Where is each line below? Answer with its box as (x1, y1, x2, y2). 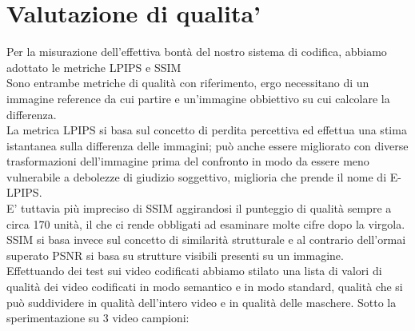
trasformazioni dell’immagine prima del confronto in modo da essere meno (6, 153, 369, 169)
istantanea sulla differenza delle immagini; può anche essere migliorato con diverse (6, 137, 409, 154)
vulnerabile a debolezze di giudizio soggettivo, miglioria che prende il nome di (6, 168, 387, 185)
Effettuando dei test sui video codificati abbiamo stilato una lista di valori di (6, 262, 382, 279)
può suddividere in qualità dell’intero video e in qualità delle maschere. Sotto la (6, 293, 397, 310)
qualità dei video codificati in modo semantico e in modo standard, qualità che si (6, 278, 403, 295)
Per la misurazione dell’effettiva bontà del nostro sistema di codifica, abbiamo (6, 43, 387, 60)
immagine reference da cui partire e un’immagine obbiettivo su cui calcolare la (6, 90, 390, 106)
